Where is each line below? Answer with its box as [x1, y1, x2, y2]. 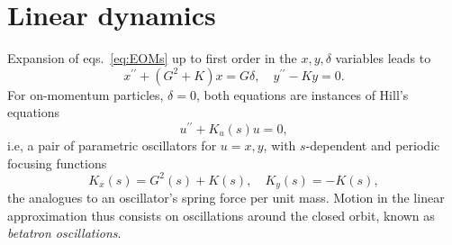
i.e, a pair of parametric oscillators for [7, 135, 217, 154]
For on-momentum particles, [7, 85, 164, 104]
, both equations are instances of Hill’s [195, 85, 409, 104]
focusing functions [7, 153, 107, 172]
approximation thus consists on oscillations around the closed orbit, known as [7, 205, 435, 224]
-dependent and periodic [305, 135, 440, 154]
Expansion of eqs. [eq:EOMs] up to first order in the [7, 49, 297, 68]
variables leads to [335, 49, 431, 68]
